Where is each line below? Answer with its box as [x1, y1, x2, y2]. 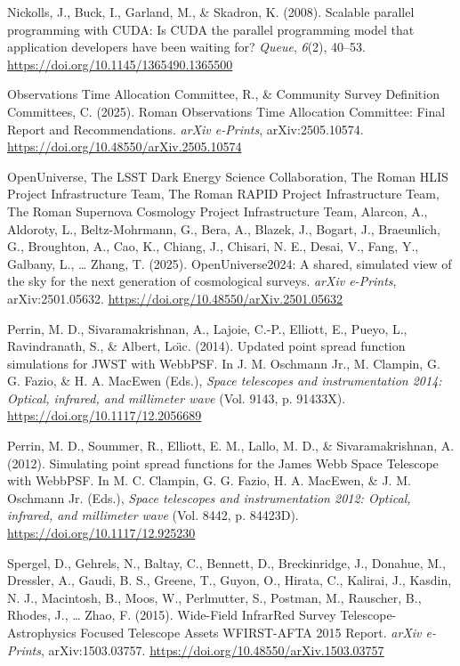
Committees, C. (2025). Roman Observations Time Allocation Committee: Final [7, 102, 446, 120]
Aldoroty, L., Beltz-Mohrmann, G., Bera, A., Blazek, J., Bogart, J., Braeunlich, [7, 219, 440, 238]
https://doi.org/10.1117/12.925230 [7, 524, 196, 542]
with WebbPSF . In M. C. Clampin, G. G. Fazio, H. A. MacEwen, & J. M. [7, 471, 411, 490]
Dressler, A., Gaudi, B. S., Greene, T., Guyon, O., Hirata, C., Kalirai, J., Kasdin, [7, 571, 452, 589]
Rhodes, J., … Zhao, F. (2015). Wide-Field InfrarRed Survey [7, 605, 336, 624]
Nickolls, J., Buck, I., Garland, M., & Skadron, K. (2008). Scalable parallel [7, 3, 415, 20]
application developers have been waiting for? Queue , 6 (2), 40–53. [7, 37, 366, 56]
